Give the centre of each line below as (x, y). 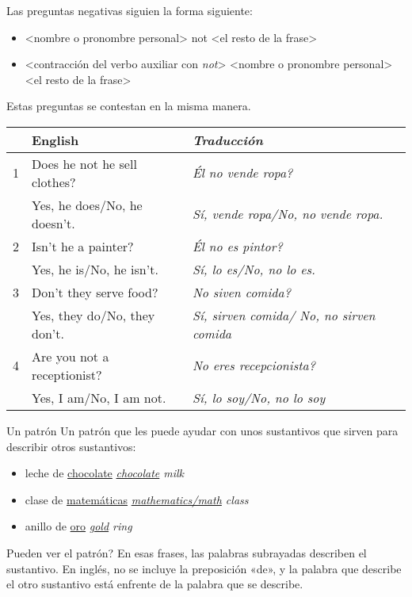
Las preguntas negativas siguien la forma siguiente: (130, 10)
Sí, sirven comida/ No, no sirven (284, 315)
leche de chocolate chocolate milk (105, 473)
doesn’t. (53, 223)
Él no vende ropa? (242, 173)
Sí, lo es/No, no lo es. (254, 269)
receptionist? (67, 374)
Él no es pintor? (237, 246)
